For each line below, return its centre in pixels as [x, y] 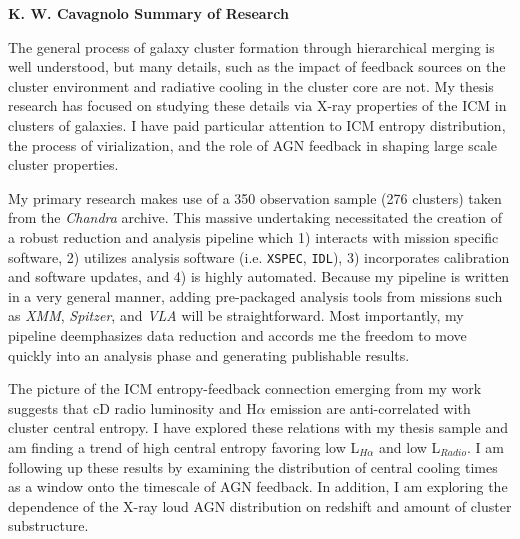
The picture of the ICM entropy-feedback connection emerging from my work [245, 388]
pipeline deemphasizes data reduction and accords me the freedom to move [237, 334]
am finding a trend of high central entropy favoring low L [184, 446]
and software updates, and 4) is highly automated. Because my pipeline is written [259, 276]
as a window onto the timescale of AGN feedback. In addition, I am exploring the [258, 486]
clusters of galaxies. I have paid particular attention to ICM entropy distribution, [257, 124]
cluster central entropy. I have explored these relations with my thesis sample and [258, 427]
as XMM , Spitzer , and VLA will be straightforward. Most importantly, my [236, 315]
